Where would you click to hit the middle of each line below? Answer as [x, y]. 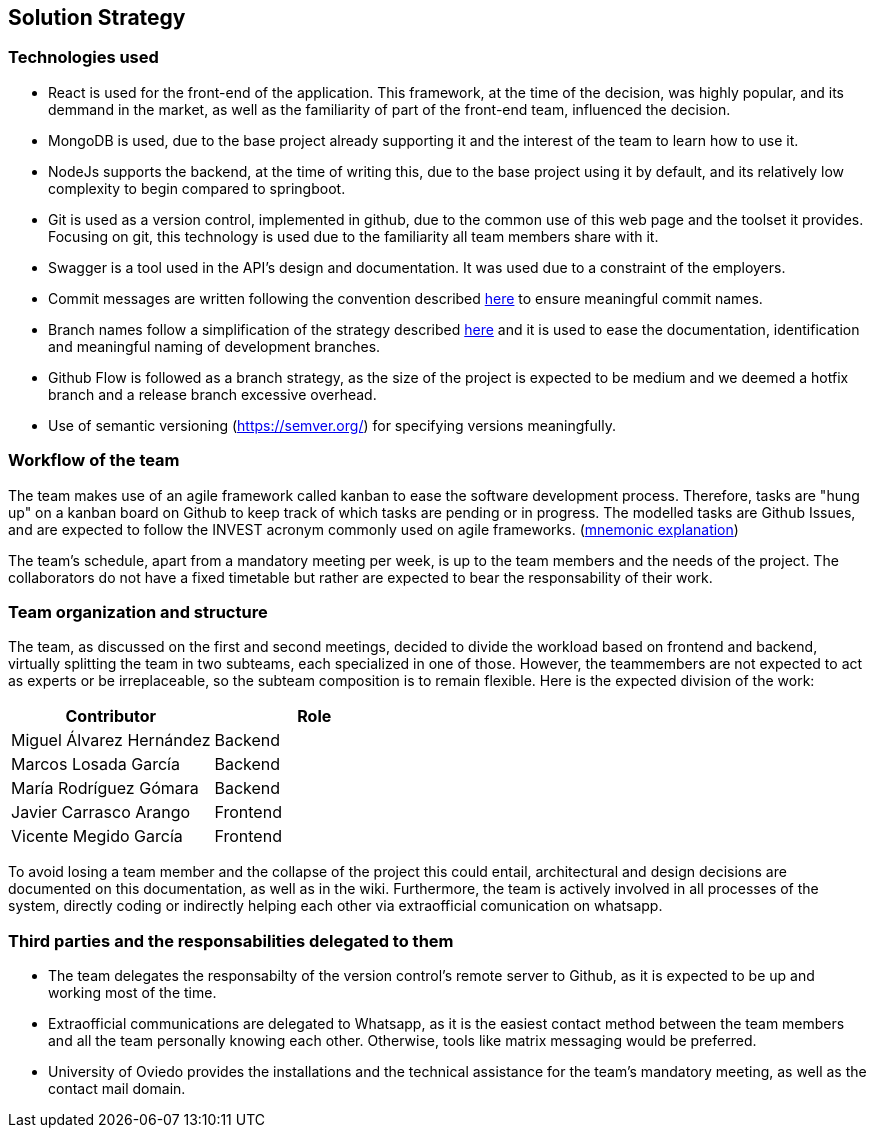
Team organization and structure [138, 611]
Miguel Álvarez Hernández [111, 740]
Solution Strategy [97, 17]
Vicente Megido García [97, 836]
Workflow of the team [94, 460]
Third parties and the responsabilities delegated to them [231, 940]
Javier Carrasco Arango [101, 812]
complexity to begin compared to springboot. [197, 188]
